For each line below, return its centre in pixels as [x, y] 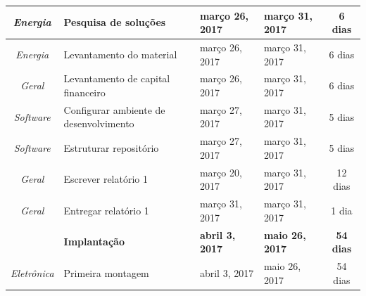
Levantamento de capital [117, 78]
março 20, [221, 172]
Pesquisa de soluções [115, 22]
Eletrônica [32, 272]
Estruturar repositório [111, 148]
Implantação [94, 242]
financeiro [84, 92]
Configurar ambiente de [114, 109]
